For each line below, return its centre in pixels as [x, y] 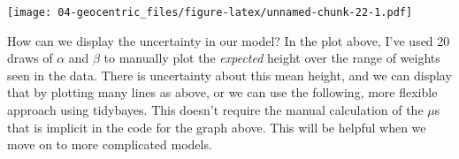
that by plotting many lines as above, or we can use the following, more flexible [222, 92]
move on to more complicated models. [110, 144]
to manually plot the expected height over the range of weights [272, 58]
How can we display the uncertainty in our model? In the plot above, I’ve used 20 [229, 40]
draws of [30, 58]
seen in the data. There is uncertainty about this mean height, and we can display [229, 75]
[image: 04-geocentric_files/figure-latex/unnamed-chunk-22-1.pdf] [210, 12]
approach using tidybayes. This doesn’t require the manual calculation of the [215, 110]
